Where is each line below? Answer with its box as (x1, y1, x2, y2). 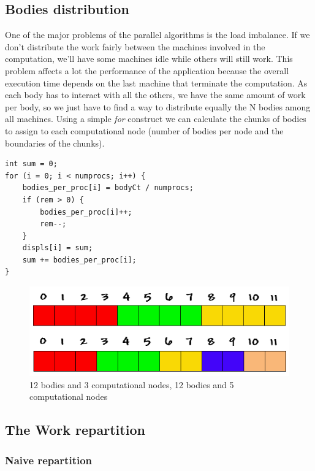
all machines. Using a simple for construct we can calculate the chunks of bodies (5, 112, 306, 125)
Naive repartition (5, 452, 93, 467)
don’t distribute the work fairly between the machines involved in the (5, 40, 265, 53)
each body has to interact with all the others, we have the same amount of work (5, 88, 306, 101)
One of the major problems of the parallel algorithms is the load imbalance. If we (5, 28, 310, 41)
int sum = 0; (5, 159, 58, 169)
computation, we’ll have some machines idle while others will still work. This (5, 52, 293, 65)
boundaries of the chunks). (5, 136, 105, 149)
